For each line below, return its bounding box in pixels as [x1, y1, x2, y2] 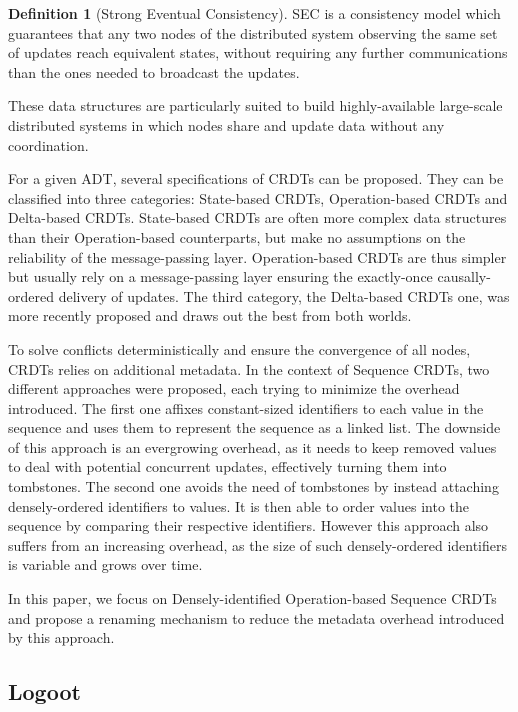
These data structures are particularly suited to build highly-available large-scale [8, 95, 503, 116]
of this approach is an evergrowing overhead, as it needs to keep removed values [8, 436, 497, 457]
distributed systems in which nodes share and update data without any [8, 114, 445, 135]
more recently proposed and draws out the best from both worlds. [8, 305, 412, 326]
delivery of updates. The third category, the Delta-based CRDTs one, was [58, 285, 510, 306]
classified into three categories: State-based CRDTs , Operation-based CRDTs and [8, 187, 508, 208]
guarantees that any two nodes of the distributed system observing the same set [8, 22, 498, 43]
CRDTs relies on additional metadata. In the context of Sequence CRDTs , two [8, 358, 490, 379]
